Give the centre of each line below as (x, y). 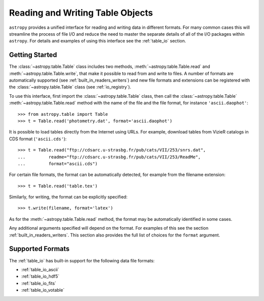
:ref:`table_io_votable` (43, 290)
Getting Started (33, 55)
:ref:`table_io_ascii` (40, 269)
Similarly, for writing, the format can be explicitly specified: (68, 197)
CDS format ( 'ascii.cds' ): (38, 139)
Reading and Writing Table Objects (81, 13)
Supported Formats (39, 249)
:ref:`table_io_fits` (39, 283)
